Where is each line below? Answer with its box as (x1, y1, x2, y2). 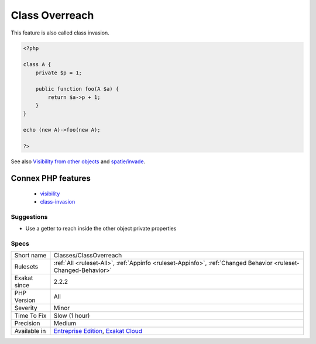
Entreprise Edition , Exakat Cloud (53, 327, 143, 335)
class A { (23, 61, 51, 68)
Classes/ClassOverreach (53, 252, 122, 260)
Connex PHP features (11, 173, 91, 184)
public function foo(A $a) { (35, 85, 119, 92)
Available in (14, 327, 46, 335)
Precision (14, 319, 40, 328)
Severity (14, 304, 37, 312)
